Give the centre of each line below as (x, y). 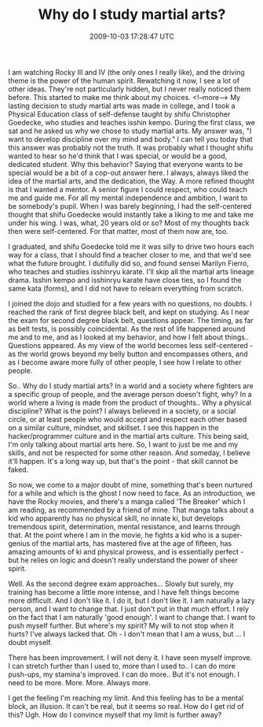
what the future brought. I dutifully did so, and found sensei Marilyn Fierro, (129, 263)
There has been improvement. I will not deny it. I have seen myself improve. (130, 657)
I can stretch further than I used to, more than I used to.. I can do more (122, 666)
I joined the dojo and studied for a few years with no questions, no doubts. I (130, 303)
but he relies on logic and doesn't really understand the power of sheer (123, 560)
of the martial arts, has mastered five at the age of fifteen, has (132, 543)
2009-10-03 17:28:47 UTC (132, 36)
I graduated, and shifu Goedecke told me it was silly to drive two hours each (131, 247)
